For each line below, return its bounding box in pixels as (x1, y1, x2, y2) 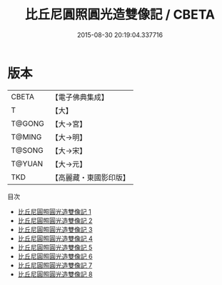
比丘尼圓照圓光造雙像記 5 (17, 243, 93, 251)
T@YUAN (11, 159, 44, 169)
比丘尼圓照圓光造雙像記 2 (17, 216, 93, 225)
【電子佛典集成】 (51, 92, 109, 102)
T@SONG (11, 145, 44, 155)
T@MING (11, 131, 42, 141)
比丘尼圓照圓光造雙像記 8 (17, 269, 93, 279)
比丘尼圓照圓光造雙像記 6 (17, 251, 93, 261)
